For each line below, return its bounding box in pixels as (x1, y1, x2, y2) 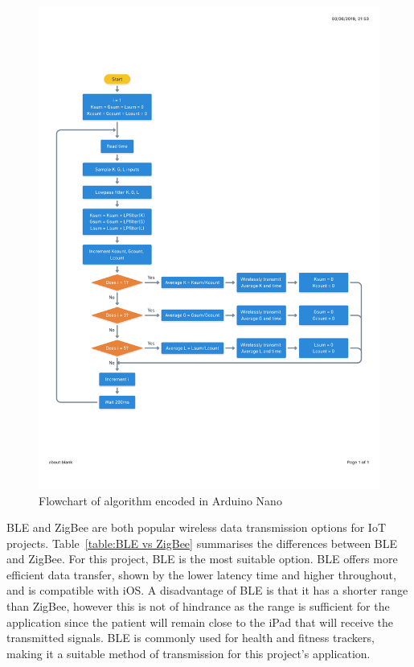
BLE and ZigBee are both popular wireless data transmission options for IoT (6, 519, 386, 536)
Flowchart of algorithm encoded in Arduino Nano (39, 492, 282, 508)
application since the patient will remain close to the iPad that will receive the (6, 613, 394, 630)
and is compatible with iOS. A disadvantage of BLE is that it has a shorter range (6, 582, 408, 599)
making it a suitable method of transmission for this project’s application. (6, 644, 371, 661)
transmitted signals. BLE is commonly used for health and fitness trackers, (6, 629, 375, 646)
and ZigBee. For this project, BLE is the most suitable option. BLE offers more (6, 550, 398, 567)
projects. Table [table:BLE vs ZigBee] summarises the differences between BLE (6, 534, 398, 551)
